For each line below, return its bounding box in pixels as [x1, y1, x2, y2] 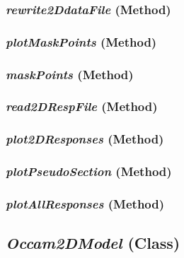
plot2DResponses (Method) [6, 130, 164, 148]
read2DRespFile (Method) [6, 98, 158, 115]
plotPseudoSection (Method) [6, 163, 172, 180]
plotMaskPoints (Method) [6, 33, 157, 50]
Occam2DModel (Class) [6, 232, 180, 254]
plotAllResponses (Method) [6, 194, 165, 212]
